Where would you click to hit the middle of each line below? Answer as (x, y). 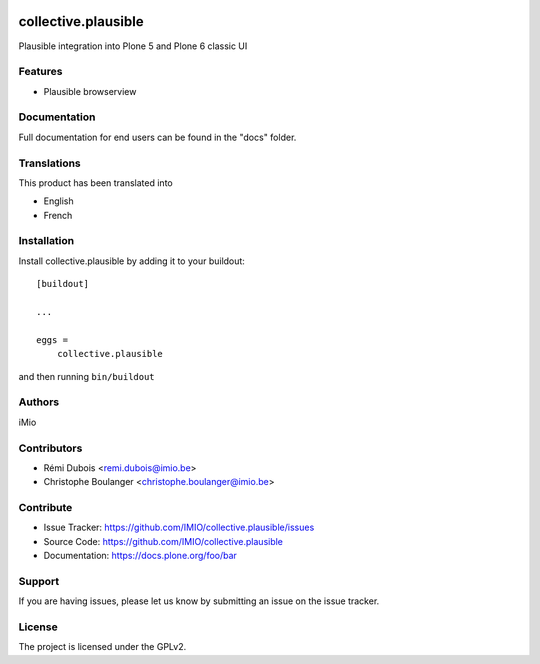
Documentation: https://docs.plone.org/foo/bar (140, 556)
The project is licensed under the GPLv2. (102, 647)
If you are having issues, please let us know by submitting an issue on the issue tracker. (199, 601)
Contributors (50, 448)
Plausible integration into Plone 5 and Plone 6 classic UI (133, 46)
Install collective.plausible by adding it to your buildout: (131, 261)
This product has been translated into (96, 182)
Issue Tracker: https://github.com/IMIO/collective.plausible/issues (179, 527)
